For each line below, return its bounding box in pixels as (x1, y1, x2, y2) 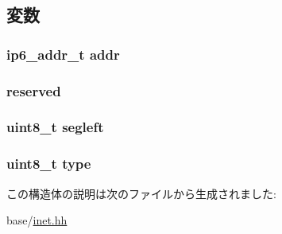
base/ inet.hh (6, 212, 68, 228)
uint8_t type (6, 154, 91, 174)
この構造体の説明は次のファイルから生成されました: (6, 185, 276, 201)
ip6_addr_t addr (6, 44, 120, 64)
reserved (6, 80, 61, 100)
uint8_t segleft (6, 117, 104, 137)
